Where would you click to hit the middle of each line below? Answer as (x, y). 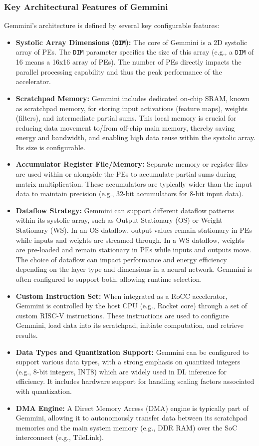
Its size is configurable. (50, 147)
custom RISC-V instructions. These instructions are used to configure (122, 315)
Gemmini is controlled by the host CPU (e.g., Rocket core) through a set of (131, 306)
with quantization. (44, 391)
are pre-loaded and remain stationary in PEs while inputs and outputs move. (133, 250)
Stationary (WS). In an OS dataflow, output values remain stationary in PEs (134, 230)
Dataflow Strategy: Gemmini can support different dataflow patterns (125, 210)
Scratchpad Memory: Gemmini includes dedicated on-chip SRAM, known (133, 98)
